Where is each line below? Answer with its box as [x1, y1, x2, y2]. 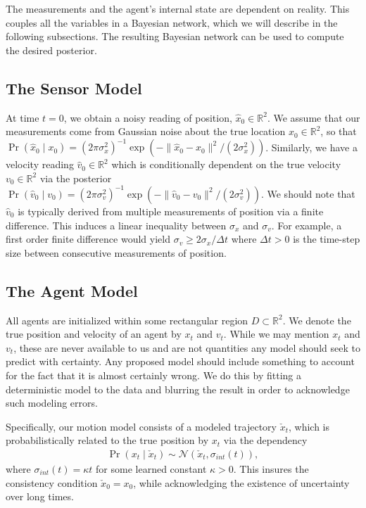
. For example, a [271, 217, 342, 232]
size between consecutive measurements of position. [6, 245, 227, 260]
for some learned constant [96, 461, 207, 476]
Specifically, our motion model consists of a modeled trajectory [6, 419, 277, 433]
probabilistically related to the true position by [6, 433, 209, 447]
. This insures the [233, 461, 309, 476]
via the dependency [223, 433, 308, 447]
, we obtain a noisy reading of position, [63, 110, 232, 125]
